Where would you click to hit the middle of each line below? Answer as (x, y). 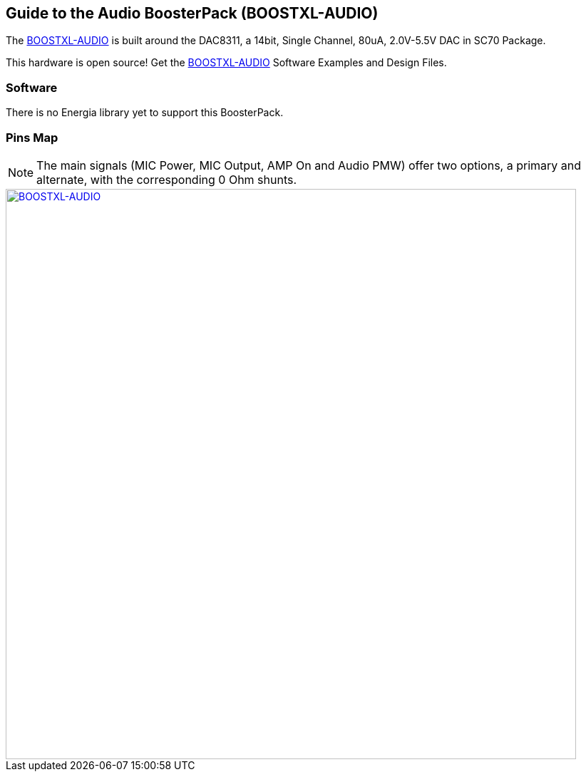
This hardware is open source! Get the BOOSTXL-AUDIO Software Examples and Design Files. (226, 63)
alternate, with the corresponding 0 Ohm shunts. (167, 179)
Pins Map (32, 137)
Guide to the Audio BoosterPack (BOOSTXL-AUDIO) (192, 13)
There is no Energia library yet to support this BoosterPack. (145, 113)
